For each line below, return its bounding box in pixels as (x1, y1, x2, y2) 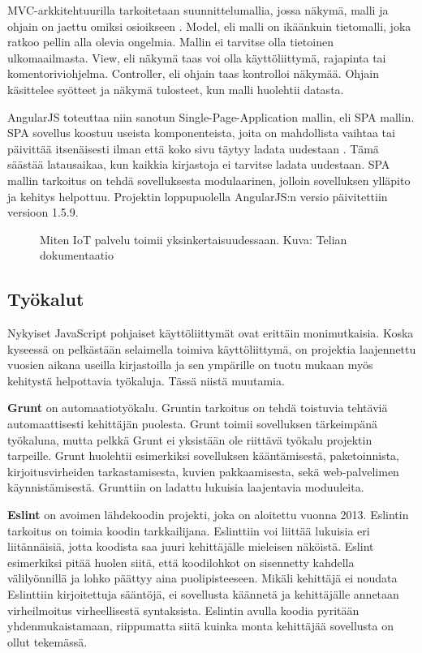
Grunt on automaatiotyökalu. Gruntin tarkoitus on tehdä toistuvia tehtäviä (7, 399, 388, 416)
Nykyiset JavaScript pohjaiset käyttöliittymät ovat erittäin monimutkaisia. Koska (7, 324, 414, 342)
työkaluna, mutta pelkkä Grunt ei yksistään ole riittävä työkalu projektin (7, 431, 372, 448)
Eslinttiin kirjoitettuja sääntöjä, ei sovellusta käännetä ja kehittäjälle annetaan (7, 586, 399, 603)
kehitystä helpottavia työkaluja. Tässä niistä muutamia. (7, 372, 285, 389)
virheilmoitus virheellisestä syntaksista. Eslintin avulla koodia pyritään (7, 601, 360, 618)
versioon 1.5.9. (7, 204, 79, 221)
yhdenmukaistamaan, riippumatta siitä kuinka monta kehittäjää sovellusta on (7, 617, 394, 634)
